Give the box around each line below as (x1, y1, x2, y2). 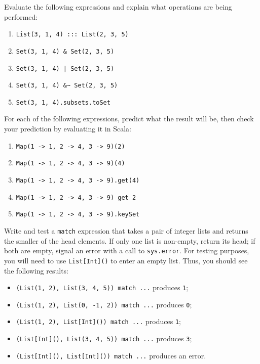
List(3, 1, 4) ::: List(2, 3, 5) (16, 31, 129, 38)
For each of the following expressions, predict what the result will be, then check (4, 113, 254, 124)
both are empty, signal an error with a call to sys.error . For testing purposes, (4, 245, 249, 256)
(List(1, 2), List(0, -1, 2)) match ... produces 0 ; (16, 299, 192, 309)
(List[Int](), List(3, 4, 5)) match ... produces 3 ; (16, 333, 192, 344)
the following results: (4, 265, 68, 276)
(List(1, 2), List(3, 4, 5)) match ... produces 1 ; (16, 282, 189, 293)
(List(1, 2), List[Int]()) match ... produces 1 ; (16, 316, 181, 327)
